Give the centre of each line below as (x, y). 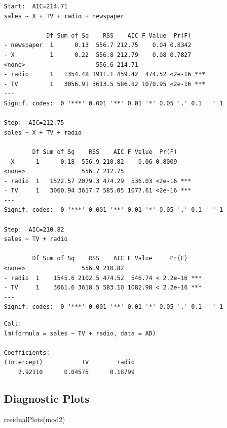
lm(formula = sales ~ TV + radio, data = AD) (80, 333)
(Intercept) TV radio (69, 362)
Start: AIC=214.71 (36, 6)
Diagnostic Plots (47, 398)
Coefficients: (27, 353)
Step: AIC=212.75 (34, 123)
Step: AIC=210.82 (34, 229)
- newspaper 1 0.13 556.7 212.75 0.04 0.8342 (98, 45)
